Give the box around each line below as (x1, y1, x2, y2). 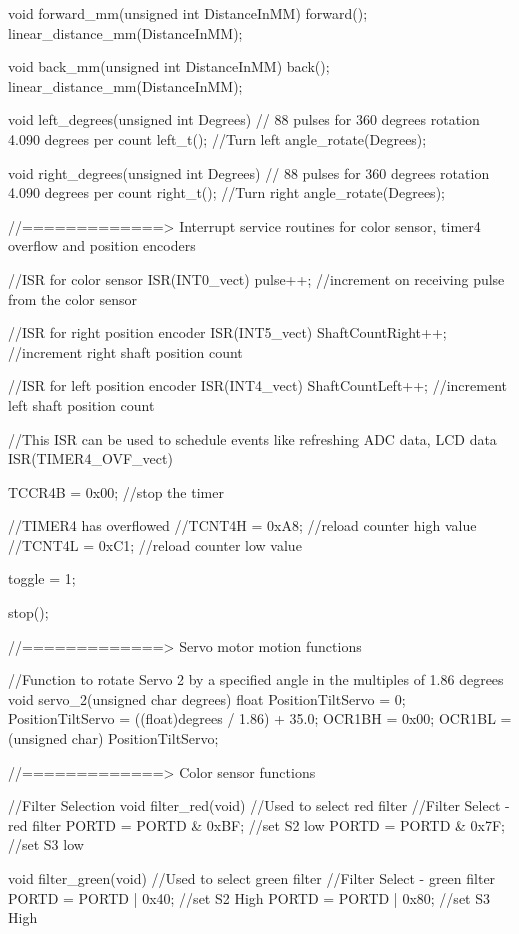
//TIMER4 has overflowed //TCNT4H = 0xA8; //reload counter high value (8, 515, 477, 536)
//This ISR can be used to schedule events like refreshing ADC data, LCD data (8, 428, 497, 449)
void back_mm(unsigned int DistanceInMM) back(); (8, 56, 330, 77)
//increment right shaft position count (8, 341, 243, 362)
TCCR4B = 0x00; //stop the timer (8, 481, 224, 502)
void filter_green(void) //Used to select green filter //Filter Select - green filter (8, 868, 496, 888)
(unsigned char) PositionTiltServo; (8, 728, 219, 749)
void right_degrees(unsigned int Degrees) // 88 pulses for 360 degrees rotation (8, 162, 490, 183)
